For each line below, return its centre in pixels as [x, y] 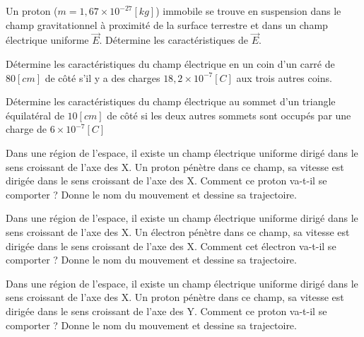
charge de [26, 129]
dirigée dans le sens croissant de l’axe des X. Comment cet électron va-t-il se [171, 246]
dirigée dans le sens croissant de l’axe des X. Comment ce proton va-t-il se [166, 181]
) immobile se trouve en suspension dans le [248, 11]
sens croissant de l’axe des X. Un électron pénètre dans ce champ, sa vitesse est [178, 231]
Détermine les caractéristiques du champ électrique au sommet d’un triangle [171, 101]
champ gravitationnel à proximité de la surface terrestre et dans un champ [167, 24]
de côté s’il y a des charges [102, 77]
